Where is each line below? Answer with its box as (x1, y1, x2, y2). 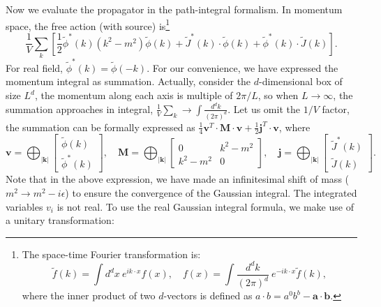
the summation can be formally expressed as (6, 119, 195, 134)
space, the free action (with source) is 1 (6, 16, 170, 33)
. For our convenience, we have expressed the (147, 60, 338, 75)
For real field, (6, 60, 63, 75)
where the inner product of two (22, 288, 156, 303)
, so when (257, 88, 299, 103)
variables (6, 199, 43, 214)
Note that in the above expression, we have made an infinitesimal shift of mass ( (6, 172, 350, 186)
